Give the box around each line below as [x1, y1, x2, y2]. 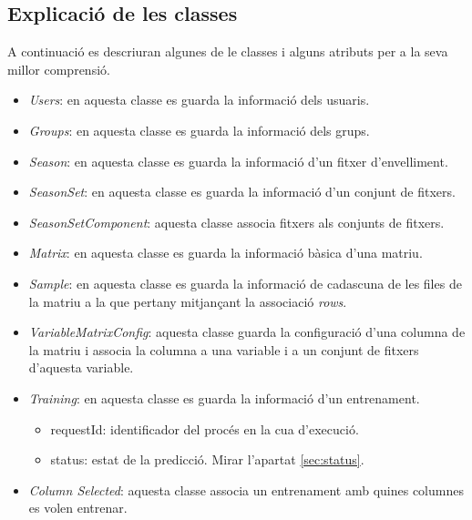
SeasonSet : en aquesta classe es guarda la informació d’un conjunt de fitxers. [28, 182, 456, 201]
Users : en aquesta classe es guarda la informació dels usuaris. [28, 90, 370, 109]
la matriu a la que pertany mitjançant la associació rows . [28, 291, 347, 311]
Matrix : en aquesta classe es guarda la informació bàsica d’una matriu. [28, 243, 423, 262]
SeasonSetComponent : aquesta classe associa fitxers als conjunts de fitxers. [28, 212, 445, 231]
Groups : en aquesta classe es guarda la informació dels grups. [28, 120, 370, 139]
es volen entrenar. [28, 498, 128, 517]
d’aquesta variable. [28, 358, 134, 377]
